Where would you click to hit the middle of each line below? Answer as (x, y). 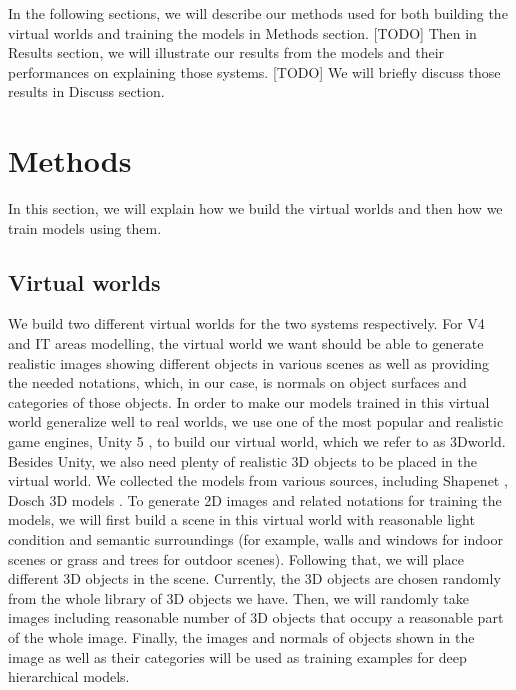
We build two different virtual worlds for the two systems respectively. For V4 (246, 323)
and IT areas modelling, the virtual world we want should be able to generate (246, 343)
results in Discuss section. (86, 91)
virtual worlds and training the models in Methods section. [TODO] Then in (242, 32)
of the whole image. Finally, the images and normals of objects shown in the (241, 636)
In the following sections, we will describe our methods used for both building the (258, 13)
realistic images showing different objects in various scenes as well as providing (249, 362)
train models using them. (85, 227)
